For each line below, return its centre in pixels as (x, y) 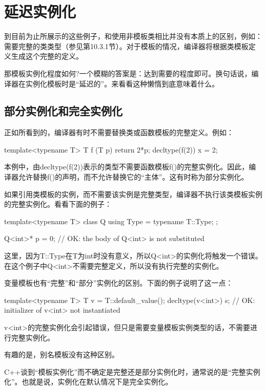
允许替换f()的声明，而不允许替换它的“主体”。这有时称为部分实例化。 (133, 177)
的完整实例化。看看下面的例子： (58, 204)
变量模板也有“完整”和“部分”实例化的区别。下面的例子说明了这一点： (119, 283)
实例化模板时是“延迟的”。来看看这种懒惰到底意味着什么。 (122, 83)
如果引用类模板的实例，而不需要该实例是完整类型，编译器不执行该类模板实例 (133, 194)
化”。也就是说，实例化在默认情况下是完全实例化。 (88, 382)
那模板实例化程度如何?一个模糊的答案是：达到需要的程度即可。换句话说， (128, 73)
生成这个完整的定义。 (47, 56)
